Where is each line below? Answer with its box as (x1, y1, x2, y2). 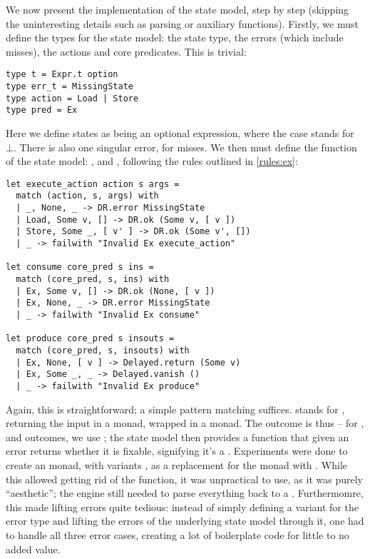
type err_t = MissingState (6, 81, 133, 92)
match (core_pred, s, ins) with (16, 274, 170, 285)
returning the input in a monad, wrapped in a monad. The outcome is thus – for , (6, 416, 364, 430)
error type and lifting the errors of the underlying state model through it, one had (6, 513, 364, 528)
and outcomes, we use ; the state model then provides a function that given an (6, 429, 349, 444)
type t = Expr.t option (6, 69, 118, 80)
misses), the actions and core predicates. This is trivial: (6, 44, 247, 59)
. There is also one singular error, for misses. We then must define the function (13, 139, 357, 154)
